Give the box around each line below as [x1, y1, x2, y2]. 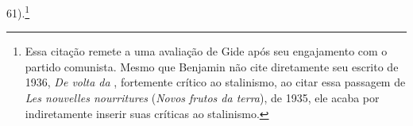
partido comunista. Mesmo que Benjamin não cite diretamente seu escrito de [25, 58, 399, 74]
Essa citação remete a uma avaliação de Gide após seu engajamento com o [25, 43, 388, 59]
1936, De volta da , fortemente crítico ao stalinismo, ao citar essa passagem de [25, 74, 406, 90]
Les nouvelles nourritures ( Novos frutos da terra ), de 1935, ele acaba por [25, 90, 380, 106]
